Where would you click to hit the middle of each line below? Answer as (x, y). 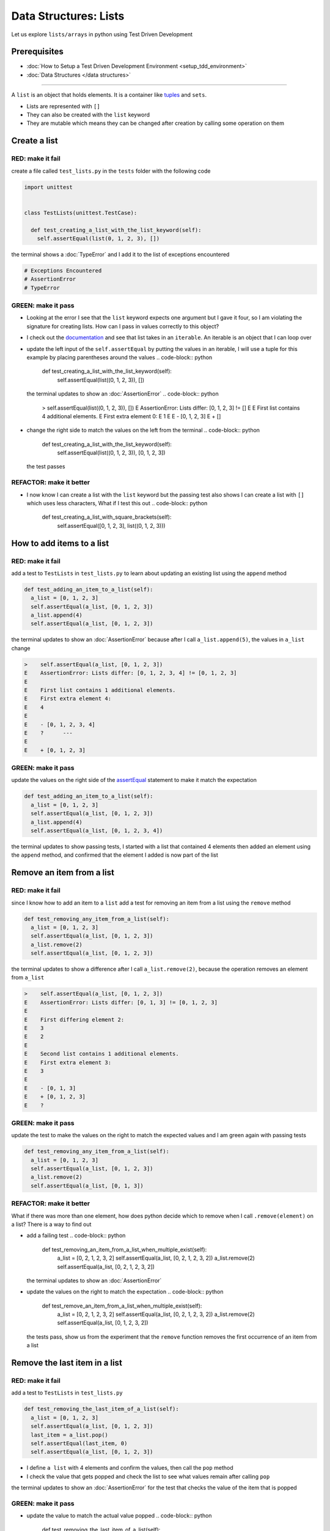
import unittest (49, 187)
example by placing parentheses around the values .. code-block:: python (119, 357)
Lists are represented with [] (63, 106)
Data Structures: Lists (68, 16)
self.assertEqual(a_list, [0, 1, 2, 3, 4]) (97, 831)
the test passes (46, 467)
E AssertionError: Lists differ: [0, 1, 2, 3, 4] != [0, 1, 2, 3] (130, 673)
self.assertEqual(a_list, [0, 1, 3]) (87, 1186)
